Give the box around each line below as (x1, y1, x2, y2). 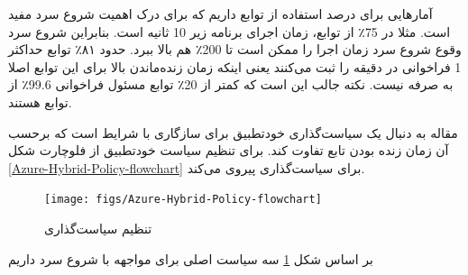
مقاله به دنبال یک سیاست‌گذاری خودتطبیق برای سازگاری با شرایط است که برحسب (8, 123, 458, 142)
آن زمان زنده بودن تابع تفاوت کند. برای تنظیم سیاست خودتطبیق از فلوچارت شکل (8, 141, 449, 160)
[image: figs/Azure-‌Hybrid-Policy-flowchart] (44, 193, 322, 206)
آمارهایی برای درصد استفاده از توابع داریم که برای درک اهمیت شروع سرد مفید (8, 5, 433, 23)
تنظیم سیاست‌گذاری (44, 219, 152, 237)
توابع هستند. (8, 92, 72, 111)
